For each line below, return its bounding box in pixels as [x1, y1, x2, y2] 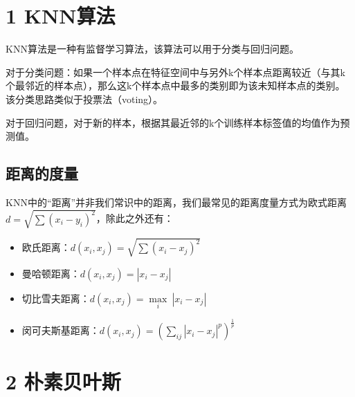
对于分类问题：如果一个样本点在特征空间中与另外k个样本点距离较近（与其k [6, 64, 345, 79]
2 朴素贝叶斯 [6, 367, 121, 396]
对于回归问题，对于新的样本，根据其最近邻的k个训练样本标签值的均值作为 [6, 115, 340, 129]
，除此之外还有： [95, 211, 174, 225]
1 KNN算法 [6, 1, 116, 30]
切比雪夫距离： [21, 290, 90, 305]
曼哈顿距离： [21, 266, 80, 280]
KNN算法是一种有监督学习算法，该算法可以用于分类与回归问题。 [6, 41, 299, 56]
